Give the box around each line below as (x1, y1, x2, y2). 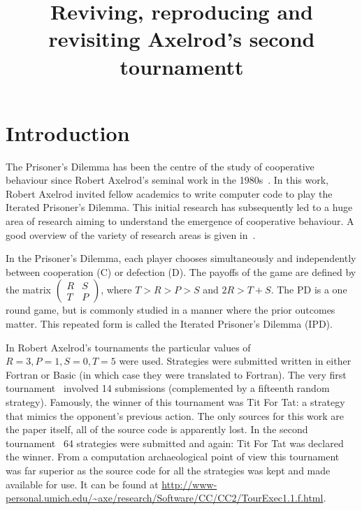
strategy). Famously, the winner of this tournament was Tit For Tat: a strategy (6, 395, 345, 409)
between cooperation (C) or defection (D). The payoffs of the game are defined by (6, 264, 356, 279)
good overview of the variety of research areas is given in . (6, 227, 256, 242)
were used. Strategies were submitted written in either (119, 354, 352, 368)
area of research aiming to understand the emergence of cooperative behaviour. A (6, 214, 354, 228)
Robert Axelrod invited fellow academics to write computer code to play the (6, 186, 333, 201)
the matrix (6, 282, 51, 297)
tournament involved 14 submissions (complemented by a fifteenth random (6, 381, 330, 395)
